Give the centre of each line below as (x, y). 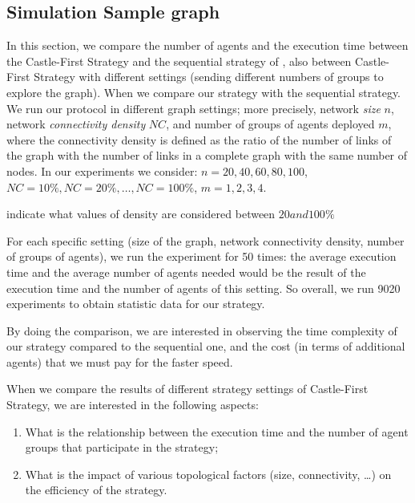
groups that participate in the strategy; (122, 447)
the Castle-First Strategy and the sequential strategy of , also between (179, 61)
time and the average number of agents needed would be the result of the (186, 272)
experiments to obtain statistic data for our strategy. (136, 304)
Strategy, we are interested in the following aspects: (133, 405)
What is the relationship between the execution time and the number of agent (217, 431)
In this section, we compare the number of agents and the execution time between (207, 45)
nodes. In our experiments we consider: (102, 170)
